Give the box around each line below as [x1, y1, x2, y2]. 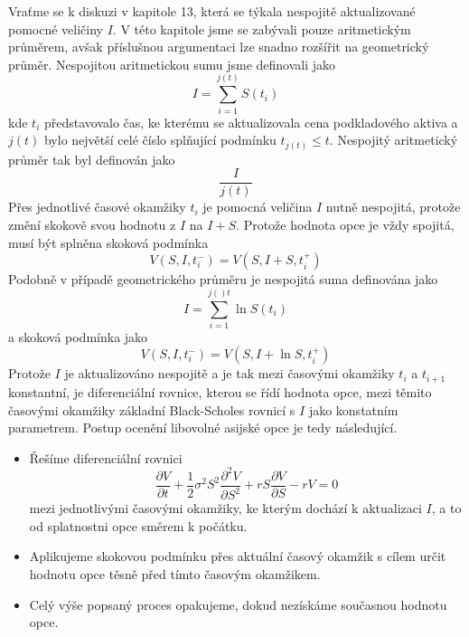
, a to [431, 499, 462, 518]
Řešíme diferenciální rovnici [29, 448, 183, 467]
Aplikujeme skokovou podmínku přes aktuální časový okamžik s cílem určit [29, 547, 446, 566]
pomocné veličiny [8, 19, 103, 38]
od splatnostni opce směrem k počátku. [29, 516, 248, 535]
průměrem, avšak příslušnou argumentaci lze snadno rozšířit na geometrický [8, 37, 429, 56]
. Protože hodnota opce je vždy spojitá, [236, 214, 455, 233]
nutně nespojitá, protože [325, 197, 461, 216]
